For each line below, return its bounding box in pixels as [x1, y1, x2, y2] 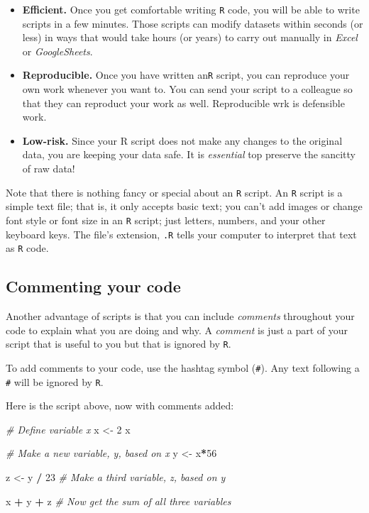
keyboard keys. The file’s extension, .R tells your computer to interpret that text [6, 226, 357, 241]
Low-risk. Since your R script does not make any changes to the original [22, 133, 343, 148]
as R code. [6, 241, 49, 255]
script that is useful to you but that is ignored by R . [6, 336, 231, 351]
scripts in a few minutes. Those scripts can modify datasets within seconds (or [22, 16, 363, 31]
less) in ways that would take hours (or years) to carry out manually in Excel [22, 30, 358, 45]
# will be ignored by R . [6, 374, 104, 389]
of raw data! [22, 161, 75, 176]
